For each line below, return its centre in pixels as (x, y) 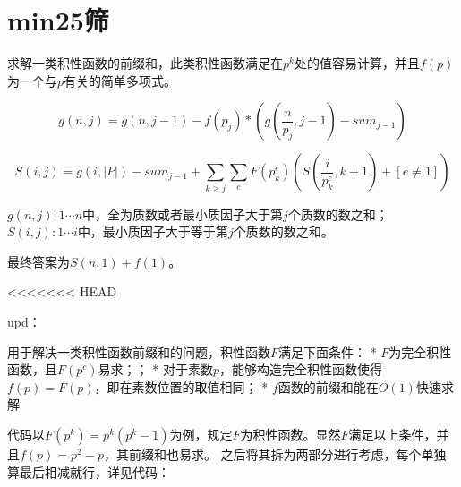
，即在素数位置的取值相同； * (181, 386)
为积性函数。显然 (290, 434)
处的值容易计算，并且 (357, 63)
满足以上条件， (393, 434)
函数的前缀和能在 (328, 386)
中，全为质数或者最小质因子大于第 (183, 214)
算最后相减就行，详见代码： (89, 471)
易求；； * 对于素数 (155, 369)
